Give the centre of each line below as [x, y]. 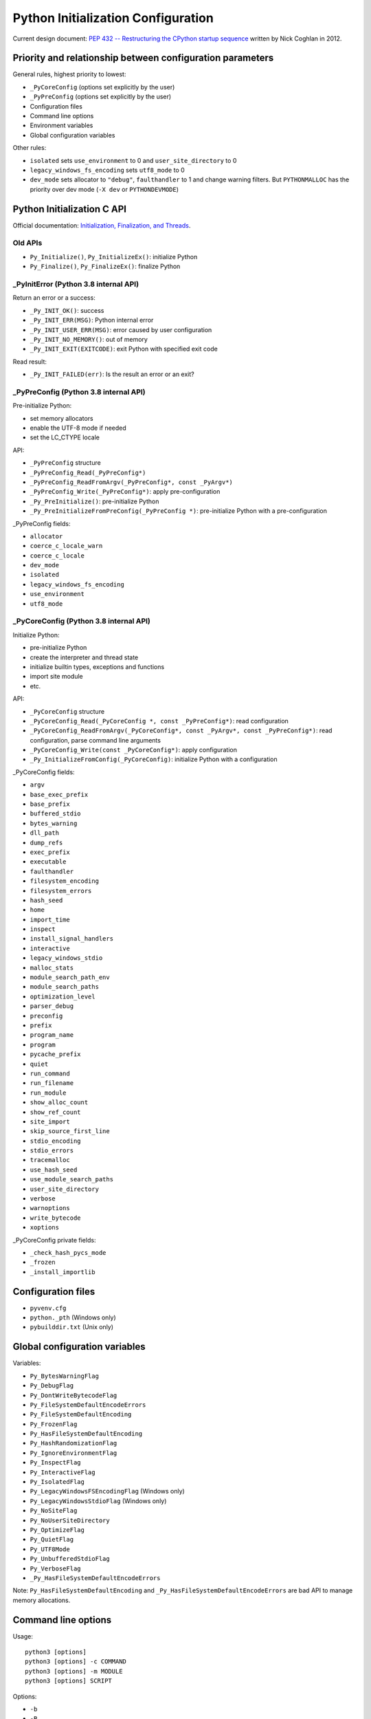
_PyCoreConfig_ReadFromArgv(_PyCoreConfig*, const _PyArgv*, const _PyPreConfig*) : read [181, 731]
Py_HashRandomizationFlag [74, 1443]
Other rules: [30, 148]
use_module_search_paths [71, 1180]
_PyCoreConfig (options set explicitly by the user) [102, 87]
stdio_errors [52, 1151]
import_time [50, 919]
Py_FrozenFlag [54, 1424]
